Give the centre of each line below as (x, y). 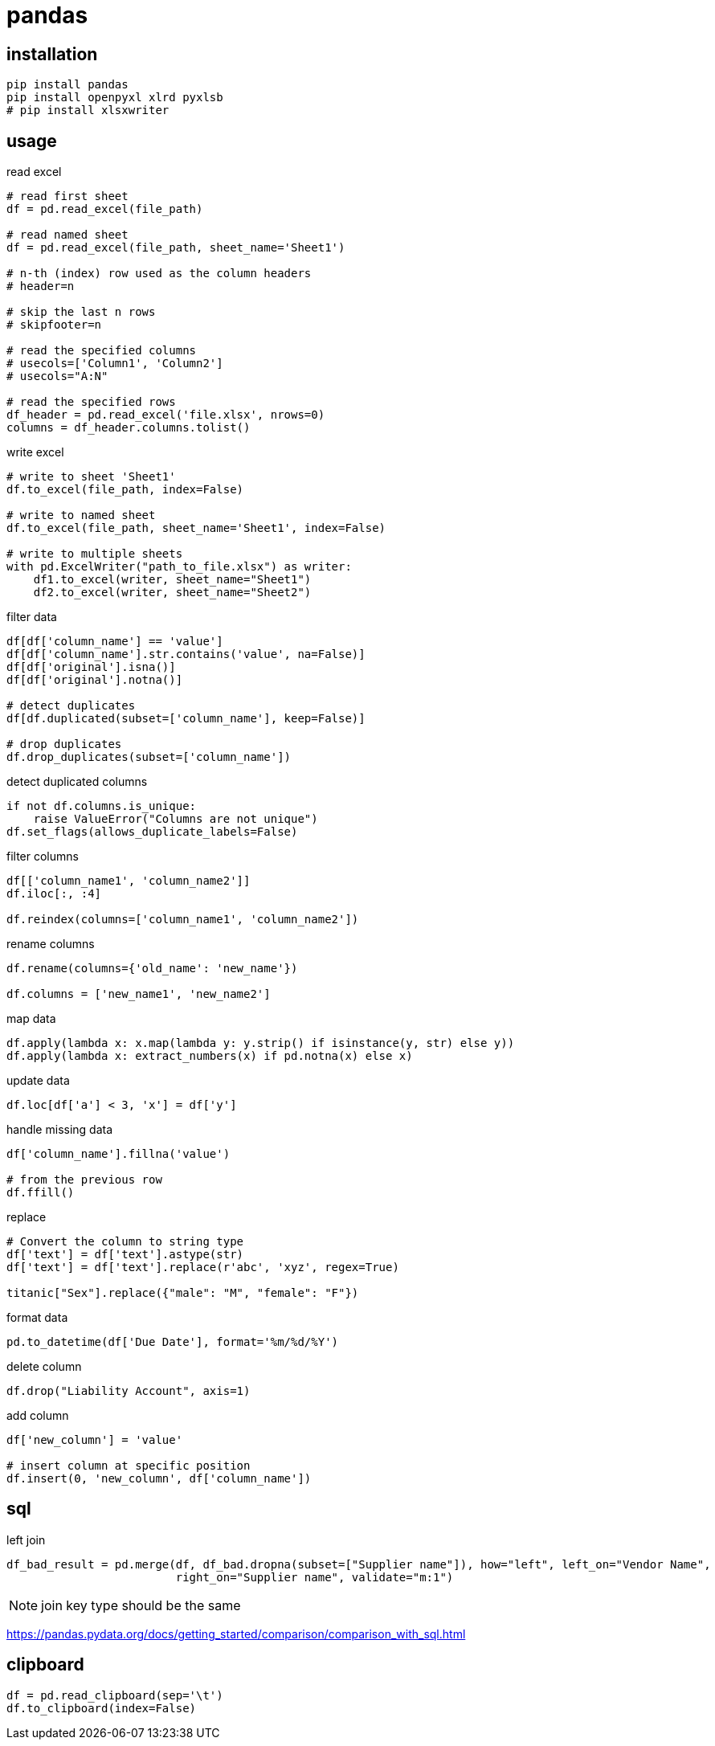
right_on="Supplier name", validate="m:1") (315, 1577)
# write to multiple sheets (95, 554)
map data (31, 1019)
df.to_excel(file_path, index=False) (125, 490)
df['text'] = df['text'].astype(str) (125, 1255)
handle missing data (60, 1130)
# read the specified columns (102, 351)
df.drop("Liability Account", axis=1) (129, 1391)
